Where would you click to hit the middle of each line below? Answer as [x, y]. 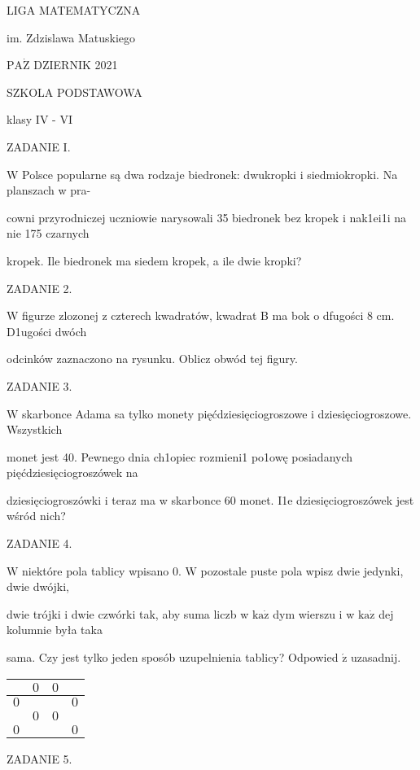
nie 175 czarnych [48, 233]
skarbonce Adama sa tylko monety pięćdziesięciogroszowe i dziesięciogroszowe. [217, 413]
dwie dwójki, [38, 586]
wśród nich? [36, 516]
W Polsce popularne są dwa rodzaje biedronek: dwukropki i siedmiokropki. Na [202, 174]
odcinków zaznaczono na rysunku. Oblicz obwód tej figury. [152, 359]
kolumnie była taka [55, 630]
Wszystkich [35, 429]
